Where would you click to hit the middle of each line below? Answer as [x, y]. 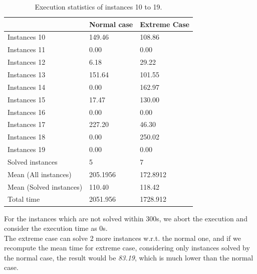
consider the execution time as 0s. [56, 228]
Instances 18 [27, 137]
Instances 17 [27, 124]
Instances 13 [27, 74]
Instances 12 [27, 62]
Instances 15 [27, 99]
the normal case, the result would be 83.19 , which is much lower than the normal [129, 257]
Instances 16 [27, 112]
